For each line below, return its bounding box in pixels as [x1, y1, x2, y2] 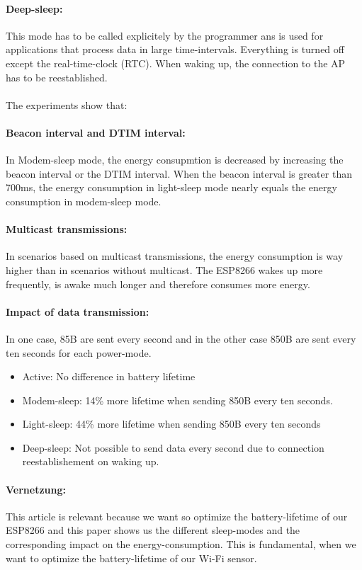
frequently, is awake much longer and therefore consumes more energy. [6, 276, 310, 291]
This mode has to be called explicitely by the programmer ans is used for [6, 28, 324, 42]
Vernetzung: [6, 481, 66, 496]
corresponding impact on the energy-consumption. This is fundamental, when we [6, 537, 356, 552]
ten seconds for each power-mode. [6, 345, 152, 360]
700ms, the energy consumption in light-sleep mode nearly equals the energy [6, 180, 337, 195]
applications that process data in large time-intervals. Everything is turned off [6, 42, 344, 57]
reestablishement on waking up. [22, 454, 159, 469]
